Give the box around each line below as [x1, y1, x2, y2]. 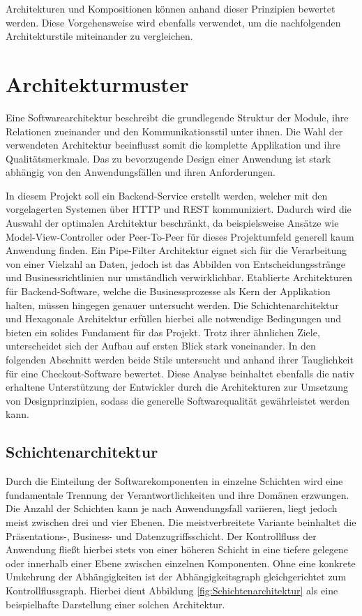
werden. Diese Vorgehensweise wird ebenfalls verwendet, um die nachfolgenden [6, 15, 341, 29]
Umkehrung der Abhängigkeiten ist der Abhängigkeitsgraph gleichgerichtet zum [6, 569, 347, 584]
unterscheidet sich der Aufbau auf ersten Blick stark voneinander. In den [6, 338, 316, 353]
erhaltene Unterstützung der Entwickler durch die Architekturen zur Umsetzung [6, 380, 349, 394]
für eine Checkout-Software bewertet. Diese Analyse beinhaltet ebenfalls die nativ [6, 366, 354, 380]
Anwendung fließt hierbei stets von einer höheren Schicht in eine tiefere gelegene [6, 542, 349, 557]
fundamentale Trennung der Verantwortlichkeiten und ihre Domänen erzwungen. [6, 487, 349, 502]
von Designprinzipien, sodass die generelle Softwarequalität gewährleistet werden [6, 393, 350, 407]
